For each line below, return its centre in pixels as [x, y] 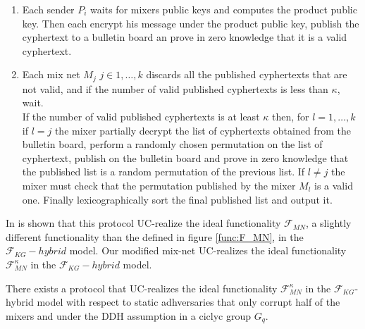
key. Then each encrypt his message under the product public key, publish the [191, 23]
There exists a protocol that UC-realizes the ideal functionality [142, 288]
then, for [290, 117]
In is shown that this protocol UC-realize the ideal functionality [143, 223]
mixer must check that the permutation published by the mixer [159, 185]
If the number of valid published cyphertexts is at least [141, 117]
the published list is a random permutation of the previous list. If [163, 172]
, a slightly [328, 223]
